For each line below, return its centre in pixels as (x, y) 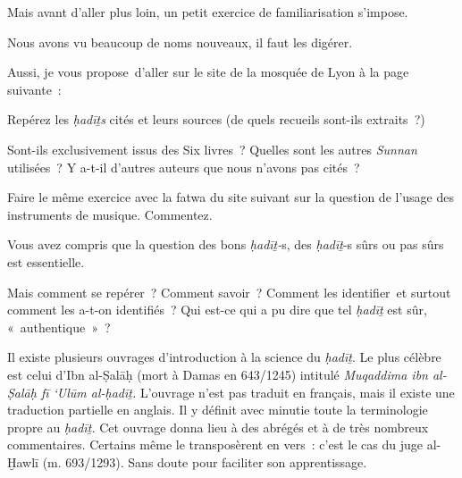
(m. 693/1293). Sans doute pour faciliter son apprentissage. (205, 461)
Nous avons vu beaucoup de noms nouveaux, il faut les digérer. (180, 42)
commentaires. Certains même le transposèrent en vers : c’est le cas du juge (215, 444)
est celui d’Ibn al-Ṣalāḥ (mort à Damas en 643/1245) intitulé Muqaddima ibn (218, 374)
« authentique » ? (59, 327)
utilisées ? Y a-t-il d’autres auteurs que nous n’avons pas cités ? (184, 167)
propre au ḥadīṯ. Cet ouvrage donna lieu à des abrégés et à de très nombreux (218, 427)
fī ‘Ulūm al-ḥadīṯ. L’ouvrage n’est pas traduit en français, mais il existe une (248, 392)
